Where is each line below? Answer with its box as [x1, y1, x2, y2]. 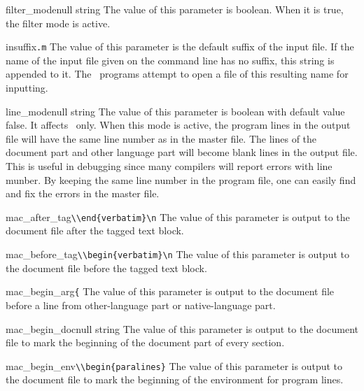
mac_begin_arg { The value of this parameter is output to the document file [6, 284, 335, 299]
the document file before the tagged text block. [6, 260, 207, 275]
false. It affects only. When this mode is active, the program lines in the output [6, 118, 351, 132]
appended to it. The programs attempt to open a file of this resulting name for [6, 66, 349, 81]
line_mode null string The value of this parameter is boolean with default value [6, 104, 345, 118]
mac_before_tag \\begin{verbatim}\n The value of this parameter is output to [6, 247, 349, 262]
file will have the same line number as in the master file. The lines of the [6, 131, 317, 145]
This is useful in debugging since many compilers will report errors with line [6, 159, 332, 173]
